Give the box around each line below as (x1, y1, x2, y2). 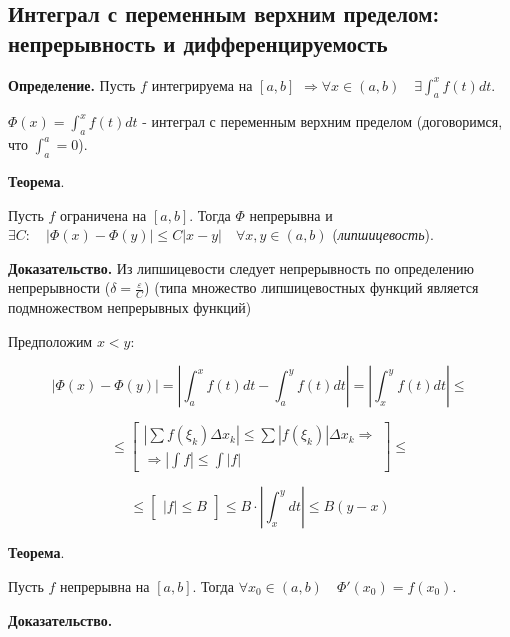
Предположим (8, 330, 93, 351)
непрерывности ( (8, 277, 111, 298)
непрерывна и (249, 204, 333, 225)
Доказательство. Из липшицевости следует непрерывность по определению (8, 257, 474, 278)
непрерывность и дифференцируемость (8, 27, 388, 58)
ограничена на (60, 204, 147, 225)
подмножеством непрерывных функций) (8, 297, 252, 318)
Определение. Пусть (8, 74, 136, 95)
